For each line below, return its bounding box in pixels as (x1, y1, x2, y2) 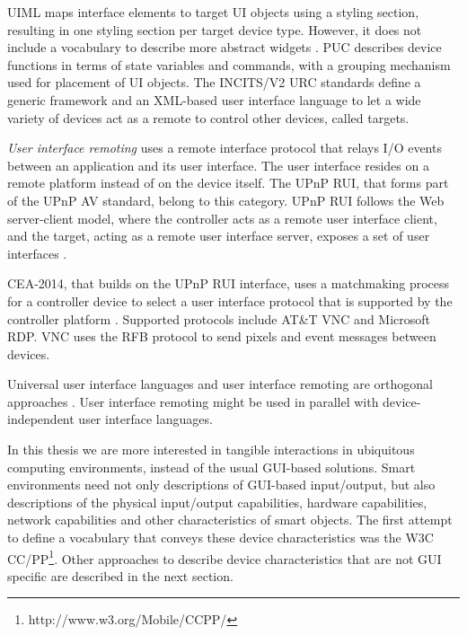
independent (7, 410, 75, 428)
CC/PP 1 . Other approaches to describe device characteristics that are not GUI (7, 546, 442, 568)
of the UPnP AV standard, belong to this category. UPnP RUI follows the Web (7, 190, 445, 209)
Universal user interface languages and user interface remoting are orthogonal (7, 375, 433, 393)
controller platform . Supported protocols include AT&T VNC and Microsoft (7, 309, 431, 328)
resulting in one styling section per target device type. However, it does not (7, 20, 422, 39)
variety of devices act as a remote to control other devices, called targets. (7, 108, 410, 127)
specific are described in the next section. (7, 566, 233, 585)
